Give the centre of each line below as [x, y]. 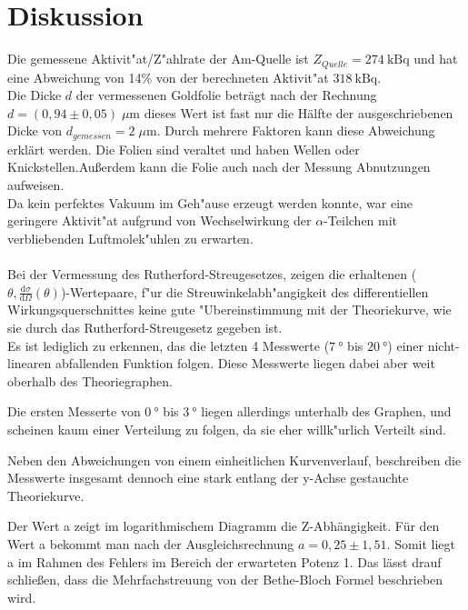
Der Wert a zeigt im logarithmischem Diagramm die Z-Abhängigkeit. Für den [224, 526]
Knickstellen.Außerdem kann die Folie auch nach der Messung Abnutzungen [219, 167]
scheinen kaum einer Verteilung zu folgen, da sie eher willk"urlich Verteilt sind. [227, 429]
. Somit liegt [421, 543]
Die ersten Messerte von [74, 411]
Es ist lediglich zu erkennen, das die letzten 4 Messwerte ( [169, 345]
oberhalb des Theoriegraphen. [90, 380]
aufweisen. [36, 185]
